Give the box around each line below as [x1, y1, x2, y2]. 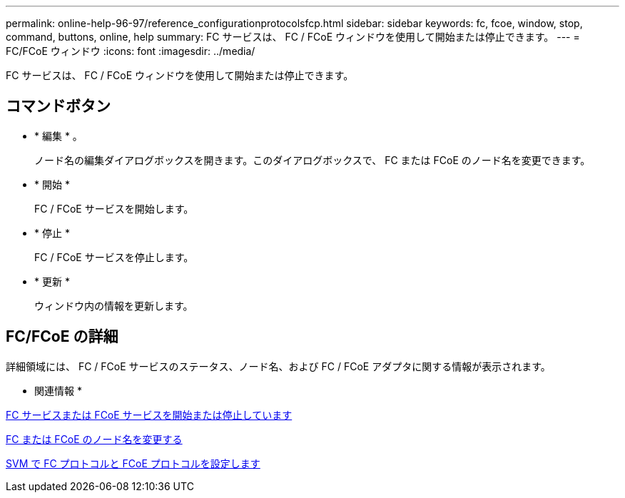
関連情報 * [34, 384, 82, 397]
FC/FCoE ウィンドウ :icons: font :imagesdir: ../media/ [6, 45, 255, 57]
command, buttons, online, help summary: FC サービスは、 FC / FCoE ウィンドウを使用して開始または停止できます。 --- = [6, 31, 580, 43]
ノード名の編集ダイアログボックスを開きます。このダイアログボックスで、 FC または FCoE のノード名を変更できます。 [34, 153, 591, 166]
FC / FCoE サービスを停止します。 [34, 250, 194, 263]
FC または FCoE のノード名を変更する [6, 432, 183, 445]
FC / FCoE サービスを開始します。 [34, 202, 194, 215]
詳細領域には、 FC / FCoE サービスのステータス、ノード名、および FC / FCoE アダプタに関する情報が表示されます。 [6, 360, 551, 372]
